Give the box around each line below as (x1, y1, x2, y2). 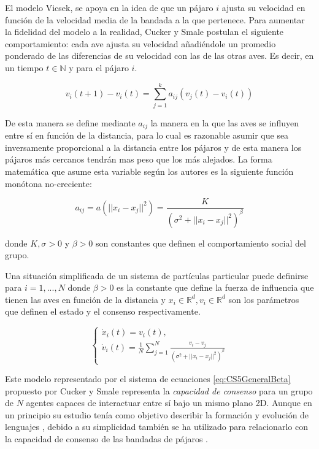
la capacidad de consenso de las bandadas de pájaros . (5, 432, 208, 445)
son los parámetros (228, 293, 299, 305)
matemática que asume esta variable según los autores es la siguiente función (5, 164, 294, 177)
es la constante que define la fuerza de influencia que (117, 281, 314, 294)
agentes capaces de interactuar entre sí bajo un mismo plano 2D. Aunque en (26, 396, 312, 409)
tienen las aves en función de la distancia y (5, 293, 166, 305)
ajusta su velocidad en (221, 1, 306, 13)
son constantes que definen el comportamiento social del (95, 236, 306, 249)
